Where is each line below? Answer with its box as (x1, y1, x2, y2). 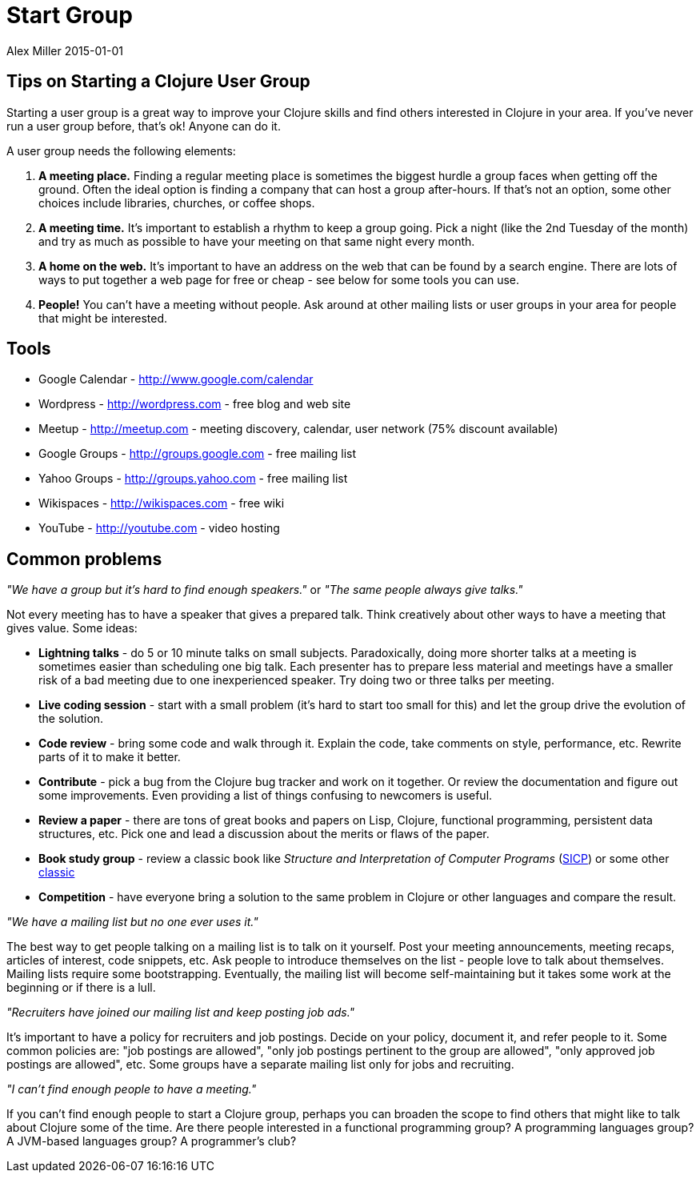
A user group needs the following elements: (6, 143, 236, 158)
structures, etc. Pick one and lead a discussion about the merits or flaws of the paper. (38, 827, 490, 841)
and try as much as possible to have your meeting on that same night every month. (38, 234, 475, 248)
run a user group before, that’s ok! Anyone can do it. (6, 118, 281, 133)
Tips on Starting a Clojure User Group (6, 71, 310, 92)
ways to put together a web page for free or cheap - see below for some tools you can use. (38, 272, 520, 287)
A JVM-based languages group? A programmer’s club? (6, 1134, 297, 1149)
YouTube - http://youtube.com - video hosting (38, 521, 280, 535)
